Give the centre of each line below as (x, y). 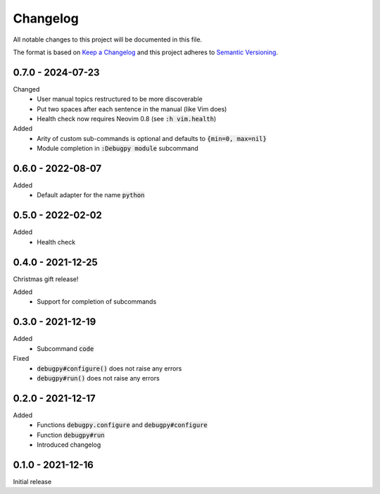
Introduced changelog (69, 445)
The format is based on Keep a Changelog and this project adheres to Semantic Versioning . (145, 52)
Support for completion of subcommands (97, 302)
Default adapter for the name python (91, 195)
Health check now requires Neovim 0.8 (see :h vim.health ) (127, 119)
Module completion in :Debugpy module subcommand (118, 149)
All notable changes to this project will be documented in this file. (108, 39)
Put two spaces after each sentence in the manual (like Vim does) (132, 109)
